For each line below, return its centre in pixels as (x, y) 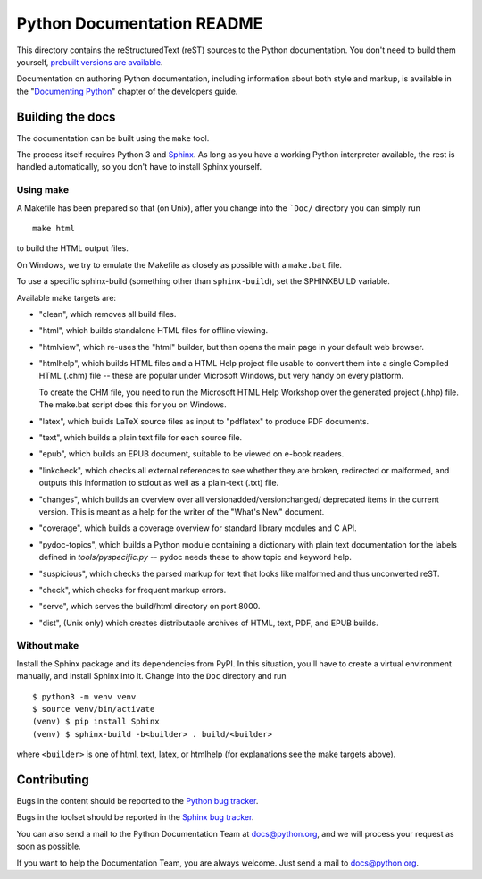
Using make (43, 190)
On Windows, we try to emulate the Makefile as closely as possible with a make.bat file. (179, 264)
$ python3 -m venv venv (84, 696)
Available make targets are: (66, 297)
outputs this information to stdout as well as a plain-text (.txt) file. (159, 483)
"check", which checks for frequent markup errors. (133, 590)
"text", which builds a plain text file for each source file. (141, 438)
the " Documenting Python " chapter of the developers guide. (127, 91)
